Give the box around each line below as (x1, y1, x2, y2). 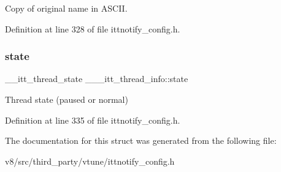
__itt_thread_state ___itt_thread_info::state (5, 72, 188, 85)
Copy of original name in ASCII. (5, 2, 128, 14)
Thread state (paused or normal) (5, 93, 128, 105)
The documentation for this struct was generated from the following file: (5, 134, 277, 147)
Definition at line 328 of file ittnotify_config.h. (5, 22, 180, 35)
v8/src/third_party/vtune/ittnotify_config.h (5, 154, 175, 167)
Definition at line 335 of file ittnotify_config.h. (5, 113, 180, 126)
